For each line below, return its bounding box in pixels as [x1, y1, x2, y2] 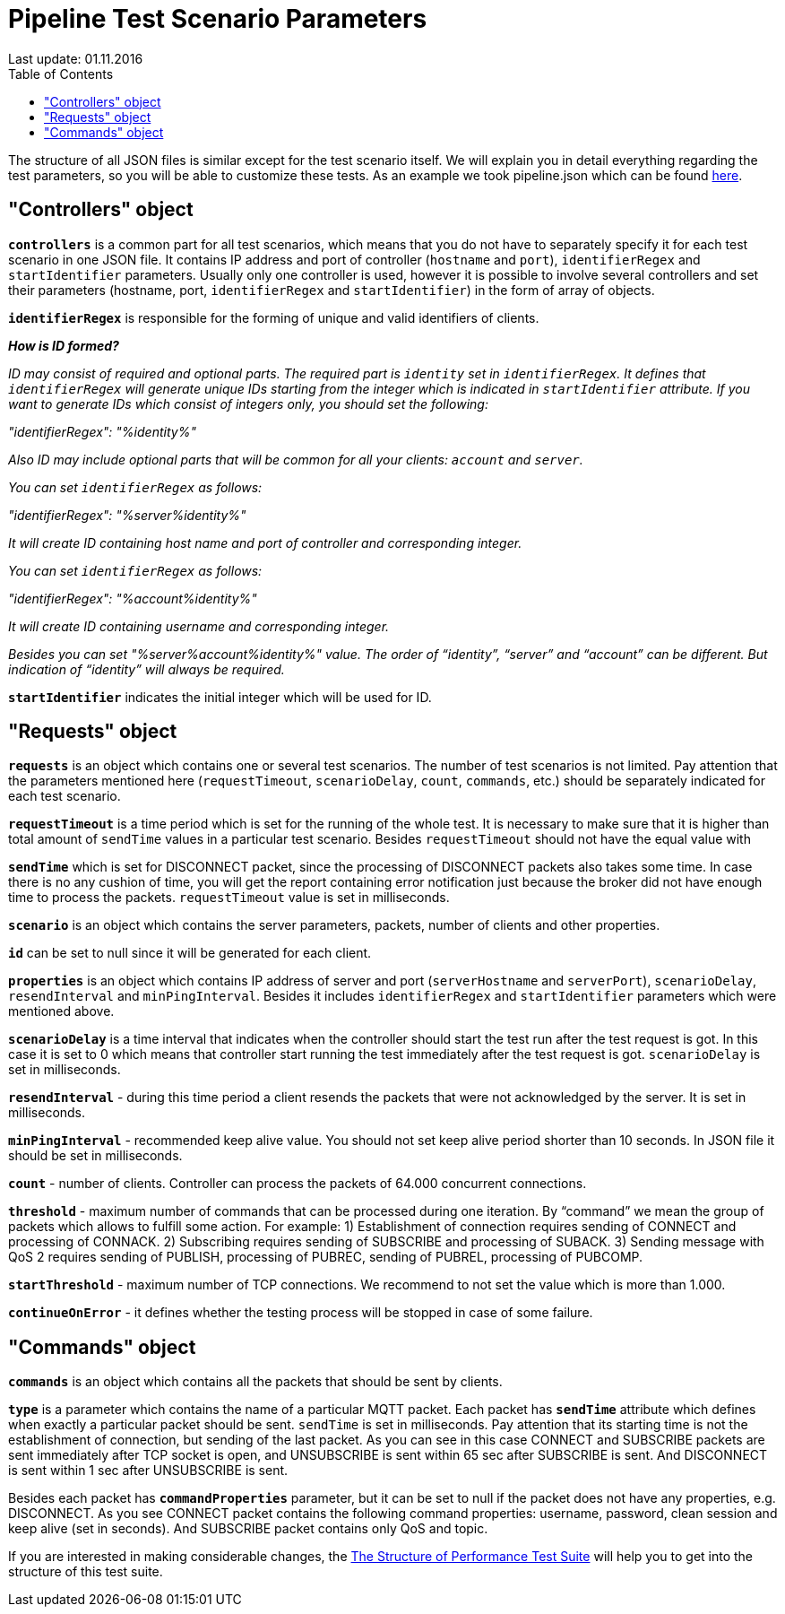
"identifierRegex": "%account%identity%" [8, 590, 257, 606]
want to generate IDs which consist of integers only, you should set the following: [8, 395, 488, 412]
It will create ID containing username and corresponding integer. [8, 618, 390, 634]
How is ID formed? [8, 337, 119, 353]
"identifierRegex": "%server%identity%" [8, 507, 246, 523]
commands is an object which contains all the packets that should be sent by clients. [8, 1374, 503, 1390]
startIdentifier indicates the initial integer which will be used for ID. [8, 689, 432, 705]
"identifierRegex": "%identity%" [8, 423, 196, 439]
